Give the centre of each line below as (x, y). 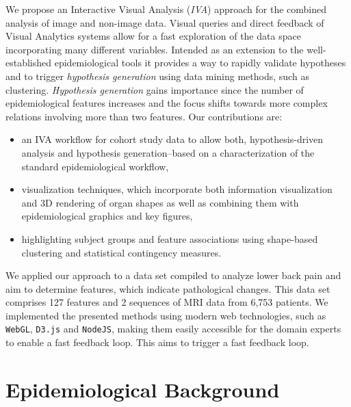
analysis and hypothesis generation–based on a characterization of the (168, 152)
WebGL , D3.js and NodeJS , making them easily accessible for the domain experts (173, 329)
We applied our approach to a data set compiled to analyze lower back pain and (173, 275)
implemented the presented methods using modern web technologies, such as (166, 315)
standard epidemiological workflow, (95, 166)
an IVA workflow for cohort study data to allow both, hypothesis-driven (172, 139)
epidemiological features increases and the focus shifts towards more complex (167, 103)
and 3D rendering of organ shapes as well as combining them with (160, 202)
